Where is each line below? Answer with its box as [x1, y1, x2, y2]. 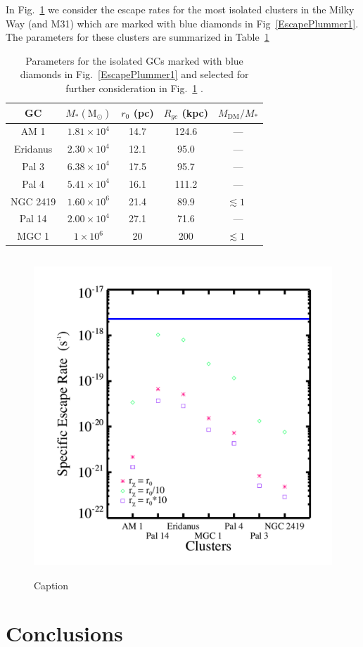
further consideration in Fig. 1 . [65, 80, 203, 95]
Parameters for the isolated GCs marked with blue [25, 53, 243, 68]
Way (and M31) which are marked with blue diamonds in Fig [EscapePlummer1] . [6, 15, 359, 30]
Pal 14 [19, 211, 47, 226]
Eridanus [13, 141, 53, 156]
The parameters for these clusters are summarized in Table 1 [6, 30, 269, 44]
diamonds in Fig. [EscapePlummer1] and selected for [20, 67, 249, 82]
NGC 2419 [11, 193, 56, 208]
